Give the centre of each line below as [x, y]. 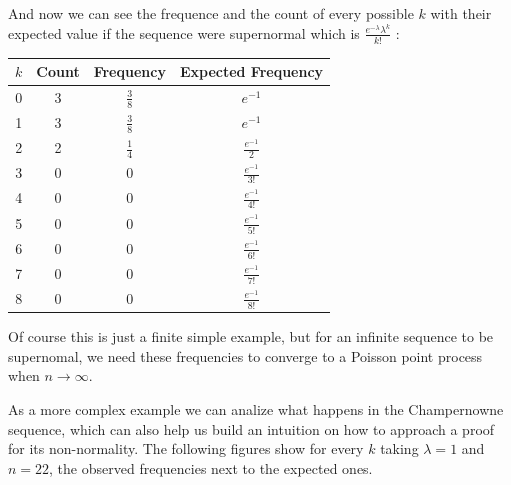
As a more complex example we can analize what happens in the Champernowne [256, 409]
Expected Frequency [251, 71]
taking [399, 448]
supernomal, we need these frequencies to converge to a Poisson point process [245, 355]
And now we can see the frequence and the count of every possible [211, 13]
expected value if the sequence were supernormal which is [184, 32]
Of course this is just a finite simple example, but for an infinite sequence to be [251, 336]
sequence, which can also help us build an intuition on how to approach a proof [251, 428]
